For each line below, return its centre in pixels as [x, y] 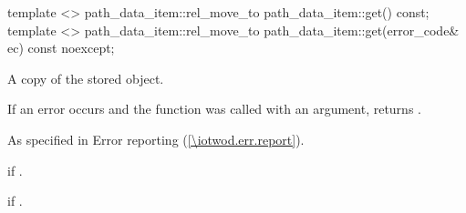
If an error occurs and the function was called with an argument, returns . [214, 109]
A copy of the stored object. [86, 78]
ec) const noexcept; [61, 48]
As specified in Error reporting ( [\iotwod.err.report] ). [156, 139]
